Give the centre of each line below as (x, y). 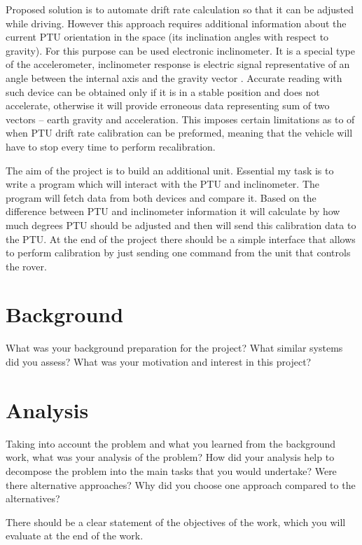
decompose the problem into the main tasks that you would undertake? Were (171, 470)
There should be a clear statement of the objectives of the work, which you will (176, 522)
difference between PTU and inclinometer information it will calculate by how (173, 211)
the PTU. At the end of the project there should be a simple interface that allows (181, 239)
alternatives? (33, 498)
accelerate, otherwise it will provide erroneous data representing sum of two (168, 105)
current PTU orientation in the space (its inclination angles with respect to (167, 37)
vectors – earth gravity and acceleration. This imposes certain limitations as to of (180, 119)
